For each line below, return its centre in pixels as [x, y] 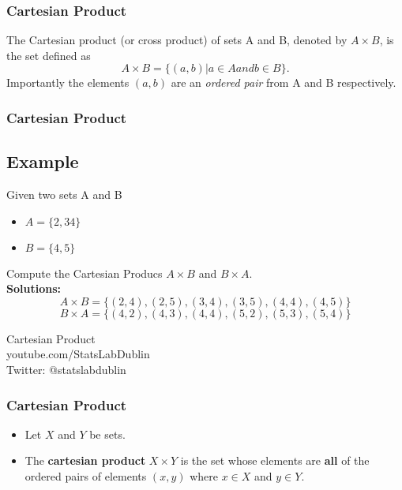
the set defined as [49, 55]
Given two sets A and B [64, 195]
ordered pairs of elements [86, 476]
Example [43, 161]
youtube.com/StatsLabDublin [78, 354]
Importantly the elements [68, 82]
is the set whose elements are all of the [275, 460]
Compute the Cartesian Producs [85, 273]
